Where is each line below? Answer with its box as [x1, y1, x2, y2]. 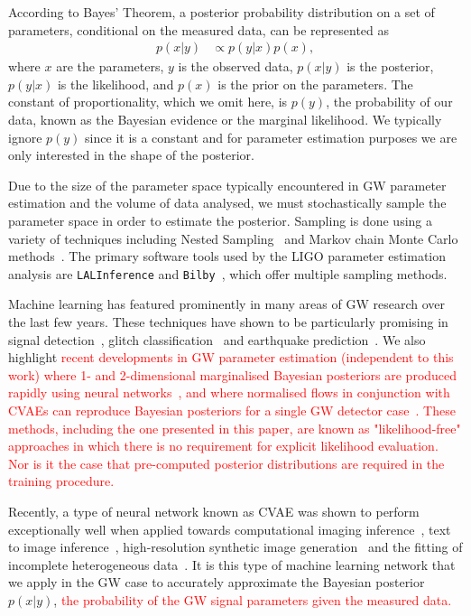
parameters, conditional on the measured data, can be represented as [8, 20, 390, 39]
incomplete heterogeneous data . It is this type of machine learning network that [8, 555, 456, 574]
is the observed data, [178, 57, 293, 76]
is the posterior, [346, 57, 434, 76]
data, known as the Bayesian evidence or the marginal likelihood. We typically [8, 110, 442, 128]
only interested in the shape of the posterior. [8, 145, 254, 164]
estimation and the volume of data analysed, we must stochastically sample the [8, 193, 447, 212]
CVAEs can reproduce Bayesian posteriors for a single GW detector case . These [8, 400, 456, 419]
